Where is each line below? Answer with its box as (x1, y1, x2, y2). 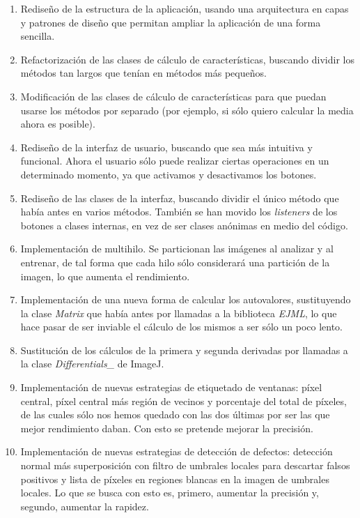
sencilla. (20, 29, 55, 43)
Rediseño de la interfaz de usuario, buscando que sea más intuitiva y (20, 139, 313, 154)
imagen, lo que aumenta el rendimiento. (20, 268, 190, 283)
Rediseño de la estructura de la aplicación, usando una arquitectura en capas (20, 1, 349, 15)
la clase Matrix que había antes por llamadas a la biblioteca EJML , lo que (20, 305, 337, 320)
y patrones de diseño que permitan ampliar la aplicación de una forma (20, 15, 321, 29)
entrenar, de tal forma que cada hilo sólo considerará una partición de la (20, 254, 330, 269)
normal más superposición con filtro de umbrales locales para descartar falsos (20, 458, 350, 473)
